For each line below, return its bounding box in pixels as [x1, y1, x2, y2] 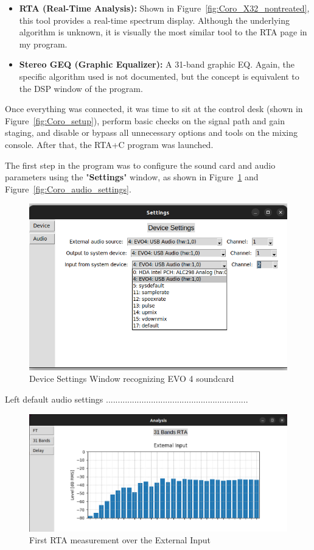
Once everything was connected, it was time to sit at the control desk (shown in [5, 102, 303, 115]
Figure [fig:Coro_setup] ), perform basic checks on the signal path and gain [5, 114, 285, 127]
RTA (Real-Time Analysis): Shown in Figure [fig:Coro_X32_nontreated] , [19, 2, 310, 14]
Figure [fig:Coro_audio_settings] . [5, 182, 131, 195]
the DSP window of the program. [19, 82, 143, 94]
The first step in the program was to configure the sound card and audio [5, 158, 276, 171]
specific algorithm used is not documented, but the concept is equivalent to [19, 69, 299, 82]
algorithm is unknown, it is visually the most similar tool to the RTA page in [19, 26, 307, 38]
